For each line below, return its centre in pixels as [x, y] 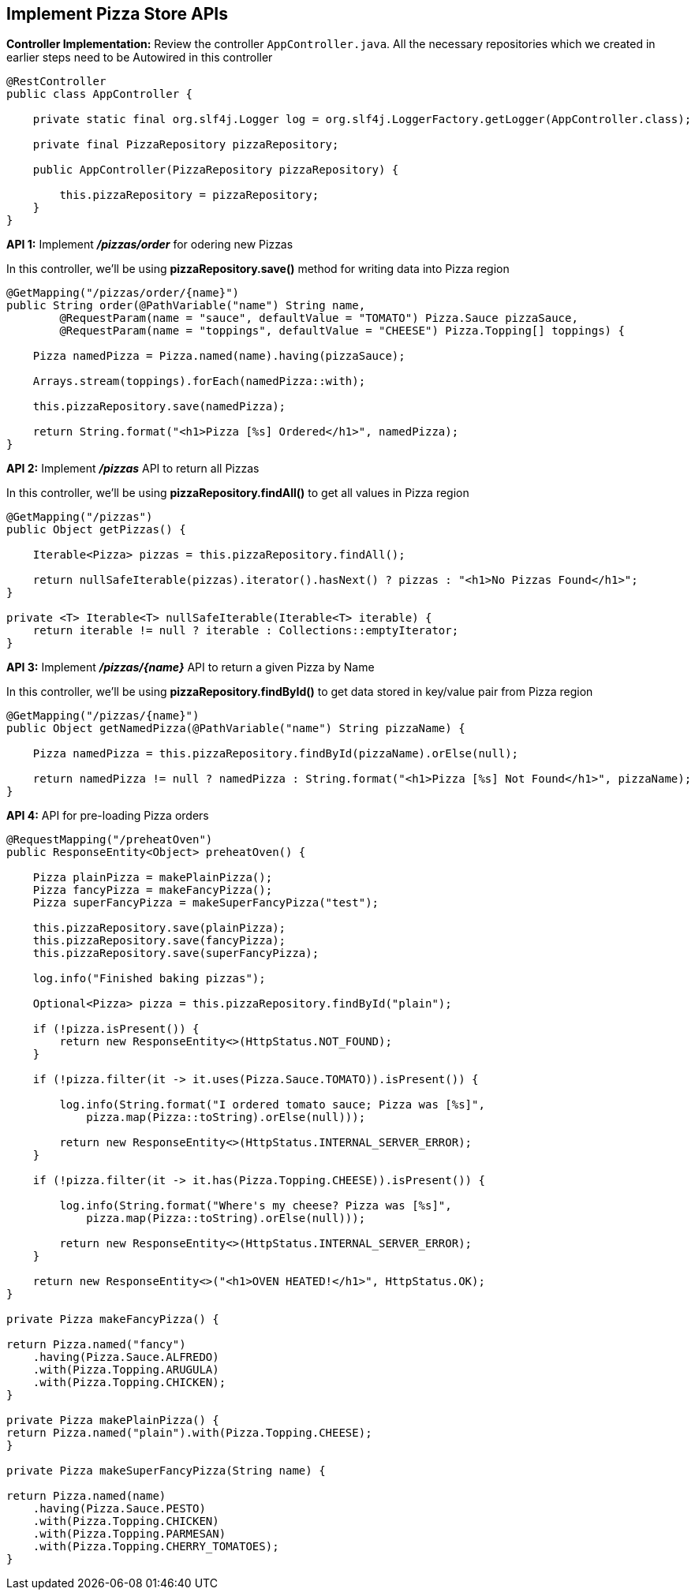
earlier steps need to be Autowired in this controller [140, 58]
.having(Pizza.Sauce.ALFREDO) [126, 1357]
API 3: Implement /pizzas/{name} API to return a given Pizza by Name [191, 667]
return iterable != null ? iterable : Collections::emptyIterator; [246, 631]
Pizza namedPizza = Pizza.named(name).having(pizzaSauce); [219, 356]
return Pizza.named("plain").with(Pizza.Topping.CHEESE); [189, 1433]
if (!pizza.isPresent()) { [116, 1029]
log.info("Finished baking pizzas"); [149, 979]
